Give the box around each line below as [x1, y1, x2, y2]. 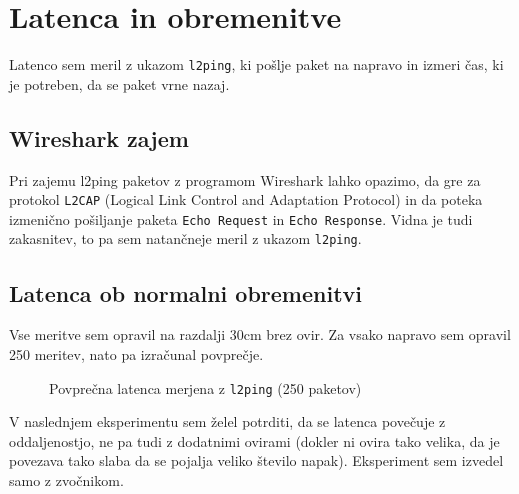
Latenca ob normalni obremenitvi [9, 277, 363, 308]
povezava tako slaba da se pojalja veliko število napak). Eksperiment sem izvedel [9, 450, 504, 471]
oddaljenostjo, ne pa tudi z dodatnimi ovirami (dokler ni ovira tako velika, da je [9, 430, 500, 451]
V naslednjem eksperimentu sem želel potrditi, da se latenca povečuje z [9, 411, 446, 432]
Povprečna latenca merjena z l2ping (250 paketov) [49, 377, 362, 398]
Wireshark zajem [9, 122, 189, 153]
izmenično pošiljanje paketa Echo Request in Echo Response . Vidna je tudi [9, 208, 473, 229]
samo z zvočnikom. [9, 469, 124, 490]
